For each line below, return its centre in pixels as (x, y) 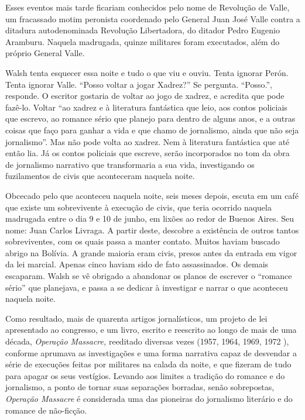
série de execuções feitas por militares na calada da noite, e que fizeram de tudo (148, 364)
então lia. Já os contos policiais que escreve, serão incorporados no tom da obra (148, 153)
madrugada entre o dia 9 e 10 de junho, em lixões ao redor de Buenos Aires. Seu (150, 218)
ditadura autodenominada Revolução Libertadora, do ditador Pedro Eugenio (143, 30)
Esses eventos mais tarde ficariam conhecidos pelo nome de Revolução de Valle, (148, 7)
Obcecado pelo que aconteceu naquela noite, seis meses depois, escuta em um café (152, 195)
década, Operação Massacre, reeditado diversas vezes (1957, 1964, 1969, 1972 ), (147, 341)
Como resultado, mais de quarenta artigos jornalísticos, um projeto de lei (136, 318)
